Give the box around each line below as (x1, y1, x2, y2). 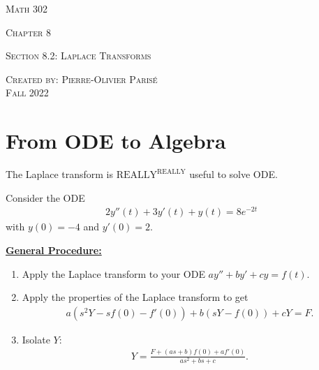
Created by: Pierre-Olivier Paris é (6, 71, 158, 86)
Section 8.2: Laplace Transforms (6, 48, 151, 63)
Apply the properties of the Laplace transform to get (22, 290, 248, 304)
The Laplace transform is (6, 167, 114, 182)
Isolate (22, 332, 50, 346)
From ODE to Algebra (6, 126, 226, 155)
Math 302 (6, 1, 47, 15)
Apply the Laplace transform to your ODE (22, 266, 205, 281)
